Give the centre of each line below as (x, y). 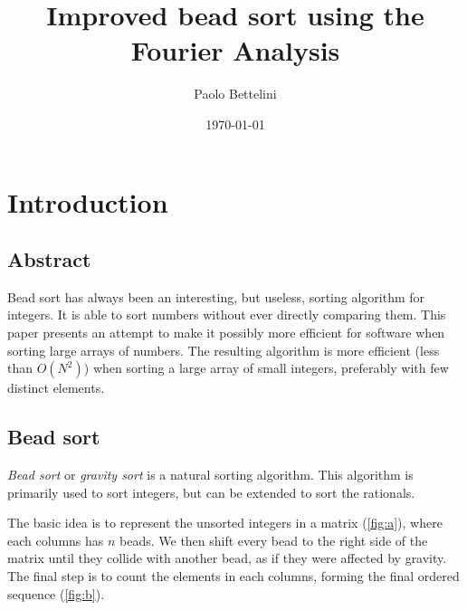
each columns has (56, 540)
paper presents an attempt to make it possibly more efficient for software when (226, 333)
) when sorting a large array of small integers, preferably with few (266, 368)
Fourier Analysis (235, 50)
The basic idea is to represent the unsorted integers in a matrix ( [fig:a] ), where (225, 523)
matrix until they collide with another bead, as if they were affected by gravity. (227, 558)
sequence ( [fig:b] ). (56, 593)
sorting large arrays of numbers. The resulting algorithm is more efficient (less (224, 350)
